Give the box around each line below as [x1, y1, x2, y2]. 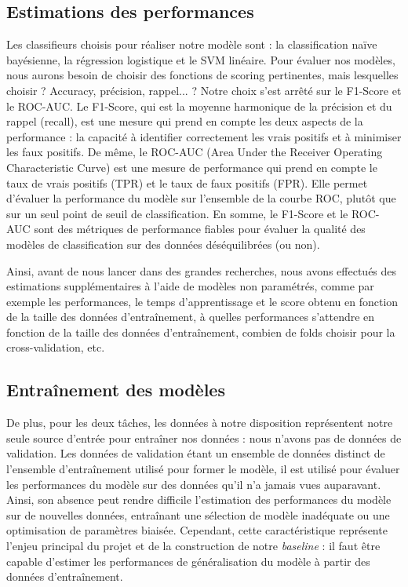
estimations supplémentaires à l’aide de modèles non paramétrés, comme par [6, 278, 374, 294]
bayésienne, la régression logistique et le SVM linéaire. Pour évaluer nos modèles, [6, 51, 395, 67]
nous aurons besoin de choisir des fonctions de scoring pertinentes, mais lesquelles [6, 67, 399, 83]
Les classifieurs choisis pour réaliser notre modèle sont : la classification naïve [6, 36, 377, 53]
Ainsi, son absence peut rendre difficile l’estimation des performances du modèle [6, 491, 392, 508]
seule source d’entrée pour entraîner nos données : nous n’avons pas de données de [6, 429, 402, 446]
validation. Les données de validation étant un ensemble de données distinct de [6, 445, 385, 461]
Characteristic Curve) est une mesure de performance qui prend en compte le [6, 159, 377, 175]
